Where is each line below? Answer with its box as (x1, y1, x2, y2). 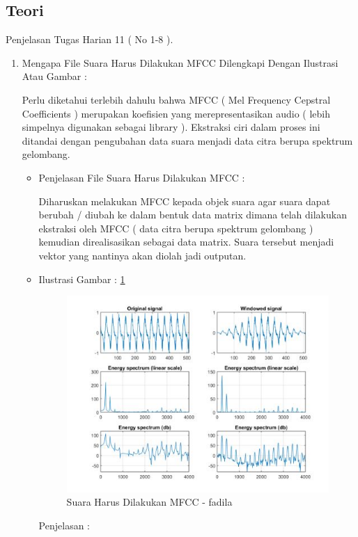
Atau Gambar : (22, 69, 87, 83)
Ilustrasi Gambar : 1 (38, 271, 125, 286)
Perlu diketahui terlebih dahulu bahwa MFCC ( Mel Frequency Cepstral (22, 92, 331, 106)
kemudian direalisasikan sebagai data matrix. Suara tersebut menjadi (38, 234, 334, 249)
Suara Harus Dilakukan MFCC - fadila (66, 495, 233, 509)
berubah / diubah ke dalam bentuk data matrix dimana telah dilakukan (38, 207, 347, 222)
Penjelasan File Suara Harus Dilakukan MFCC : (38, 170, 245, 184)
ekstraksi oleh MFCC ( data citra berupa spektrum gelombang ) (38, 221, 313, 235)
